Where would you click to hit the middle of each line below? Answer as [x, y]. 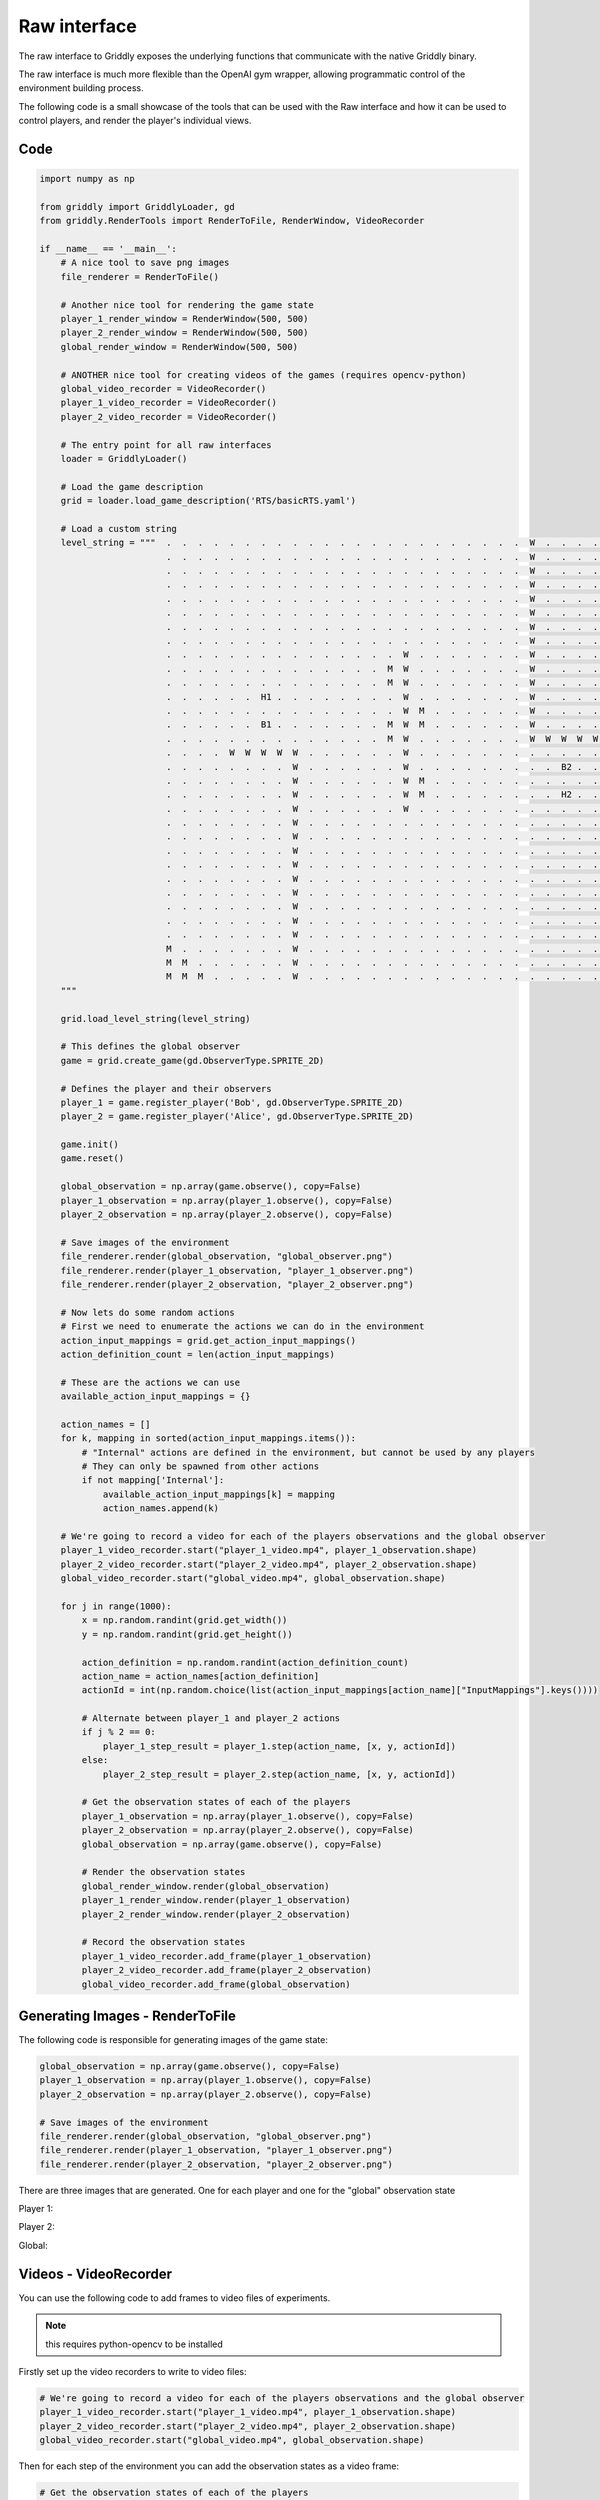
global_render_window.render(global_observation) [205, 1886]
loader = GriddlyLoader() [124, 458]
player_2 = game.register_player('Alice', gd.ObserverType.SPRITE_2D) [237, 1116]
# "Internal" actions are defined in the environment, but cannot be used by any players [308, 1452]
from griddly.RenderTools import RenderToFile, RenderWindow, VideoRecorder [232, 221]
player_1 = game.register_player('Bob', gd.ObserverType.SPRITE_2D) [232, 1102]
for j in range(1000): [116, 1606]
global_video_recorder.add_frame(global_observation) [216, 1984]
